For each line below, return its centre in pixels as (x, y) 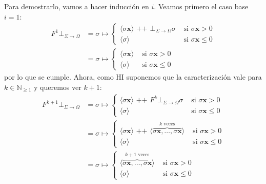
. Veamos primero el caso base (201, 6)
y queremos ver (58, 87)
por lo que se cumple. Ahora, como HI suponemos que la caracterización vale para (133, 77)
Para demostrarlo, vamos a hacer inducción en (77, 6)
